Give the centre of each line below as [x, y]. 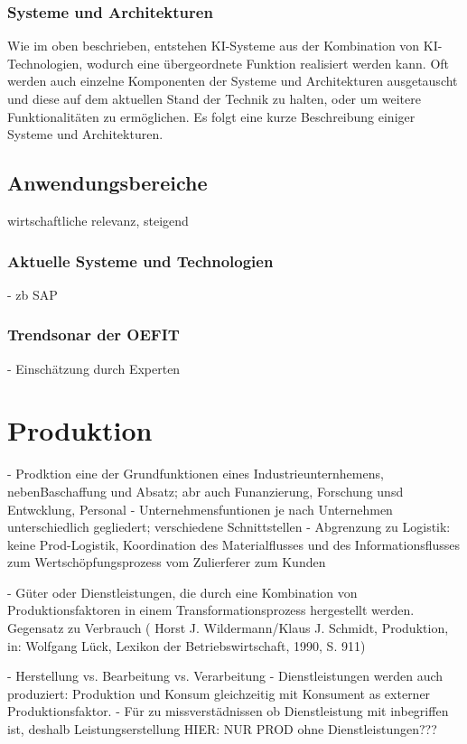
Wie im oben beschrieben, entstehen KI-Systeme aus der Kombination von [214, 46]
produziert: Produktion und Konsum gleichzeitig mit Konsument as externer [219, 693]
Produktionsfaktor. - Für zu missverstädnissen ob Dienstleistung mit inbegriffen [228, 711]
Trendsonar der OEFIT [93, 335]
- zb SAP [33, 294]
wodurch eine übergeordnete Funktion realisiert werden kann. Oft [268, 63]
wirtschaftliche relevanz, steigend [98, 220]
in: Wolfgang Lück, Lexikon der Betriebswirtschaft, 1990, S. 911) [187, 645]
